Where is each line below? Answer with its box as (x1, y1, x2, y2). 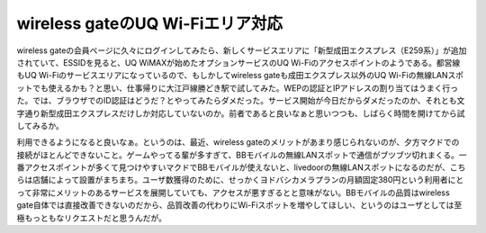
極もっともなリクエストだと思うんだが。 (16, 212, 166, 223)
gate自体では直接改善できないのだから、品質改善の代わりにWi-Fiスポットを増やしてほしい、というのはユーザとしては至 (16, 200, 463, 211)
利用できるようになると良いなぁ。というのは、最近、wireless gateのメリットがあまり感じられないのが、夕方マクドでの (16, 137, 460, 148)
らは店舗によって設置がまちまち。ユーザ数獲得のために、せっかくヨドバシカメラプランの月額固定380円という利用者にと (16, 175, 464, 185)
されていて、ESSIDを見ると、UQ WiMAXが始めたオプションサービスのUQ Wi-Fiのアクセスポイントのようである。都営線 (16, 57, 461, 67)
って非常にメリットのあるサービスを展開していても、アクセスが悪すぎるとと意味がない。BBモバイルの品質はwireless (16, 187, 450, 198)
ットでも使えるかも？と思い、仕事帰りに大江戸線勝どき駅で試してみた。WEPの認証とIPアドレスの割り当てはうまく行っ (16, 82, 459, 94)
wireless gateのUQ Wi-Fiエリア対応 (16, 13, 283, 33)
